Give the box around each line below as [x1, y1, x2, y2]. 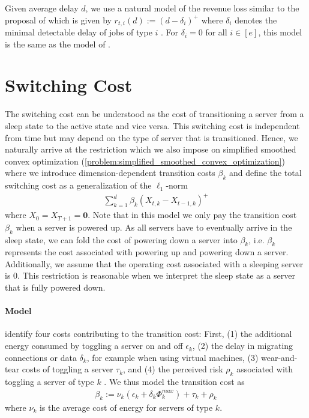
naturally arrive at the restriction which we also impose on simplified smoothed [5, 143, 296, 156]
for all [205, 26, 227, 38]
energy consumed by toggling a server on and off [5, 339, 183, 352]
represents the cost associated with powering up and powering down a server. [5, 246, 289, 258]
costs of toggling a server [22, 363, 113, 375]
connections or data [5, 351, 77, 363]
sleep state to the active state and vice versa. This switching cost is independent [5, 119, 300, 132]
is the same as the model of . [5, 37, 110, 50]
